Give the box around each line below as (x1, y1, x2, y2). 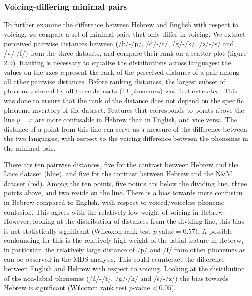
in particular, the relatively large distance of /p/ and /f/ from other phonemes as (4, 244, 246, 254)
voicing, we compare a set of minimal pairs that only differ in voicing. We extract (4, 29, 246, 39)
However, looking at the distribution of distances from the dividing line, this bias (4, 216, 244, 226)
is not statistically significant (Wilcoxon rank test (4, 225, 151, 235)
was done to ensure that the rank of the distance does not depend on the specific (4, 95, 244, 105)
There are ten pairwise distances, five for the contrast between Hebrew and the (4, 159, 238, 169)
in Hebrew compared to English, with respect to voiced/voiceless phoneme (4, 197, 224, 207)
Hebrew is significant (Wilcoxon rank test (4, 282, 127, 293)
